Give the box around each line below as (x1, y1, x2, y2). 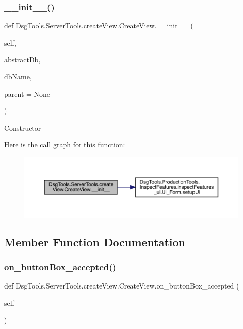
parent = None (4, 88, 51, 99)
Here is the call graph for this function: (4, 139, 125, 150)
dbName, (4, 71, 32, 81)
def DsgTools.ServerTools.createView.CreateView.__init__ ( (4, 20, 193, 31)
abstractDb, (4, 54, 41, 65)
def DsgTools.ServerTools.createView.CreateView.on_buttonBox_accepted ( (4, 280, 239, 291)
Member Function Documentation (4, 234, 186, 250)
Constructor (4, 122, 41, 133)
